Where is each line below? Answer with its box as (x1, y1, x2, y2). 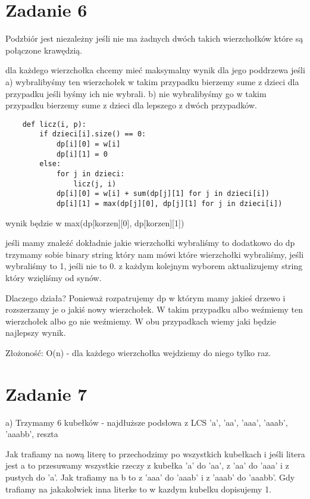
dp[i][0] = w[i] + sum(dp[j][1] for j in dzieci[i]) (56, 189, 270, 198)
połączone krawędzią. (5, 43, 83, 56)
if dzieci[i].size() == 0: (39, 130, 146, 139)
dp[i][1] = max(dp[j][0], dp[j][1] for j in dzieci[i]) (56, 199, 283, 208)
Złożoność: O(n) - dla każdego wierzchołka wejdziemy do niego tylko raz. (5, 346, 271, 358)
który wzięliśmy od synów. (5, 271, 102, 283)
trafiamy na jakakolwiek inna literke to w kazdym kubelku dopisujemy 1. (5, 482, 272, 495)
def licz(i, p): (22, 120, 87, 129)
